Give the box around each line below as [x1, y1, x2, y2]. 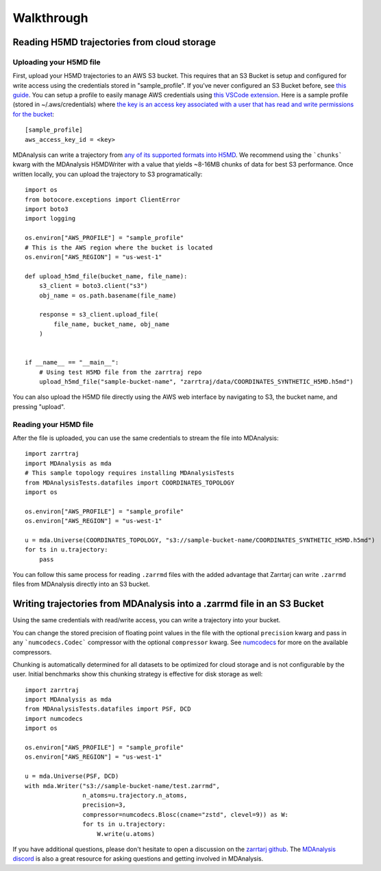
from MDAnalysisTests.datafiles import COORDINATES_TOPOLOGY [25, 478, 234, 487]
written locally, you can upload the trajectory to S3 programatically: [12, 170, 203, 178]
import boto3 [25, 206, 69, 212]
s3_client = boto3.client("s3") [38, 282, 148, 290]
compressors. [12, 648, 52, 656]
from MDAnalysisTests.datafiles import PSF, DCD [25, 705, 191, 713]
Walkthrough [12, 10, 88, 25]
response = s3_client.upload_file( [38, 310, 159, 319]
